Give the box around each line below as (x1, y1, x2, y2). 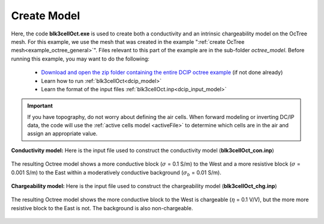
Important (27, 102, 53, 109)
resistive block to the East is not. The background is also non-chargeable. (11, 204, 193, 211)
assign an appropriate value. (27, 130, 98, 138)
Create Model (11, 9, 80, 22)
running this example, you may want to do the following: (11, 55, 150, 62)
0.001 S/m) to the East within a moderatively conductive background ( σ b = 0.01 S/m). (11, 169, 221, 177)
